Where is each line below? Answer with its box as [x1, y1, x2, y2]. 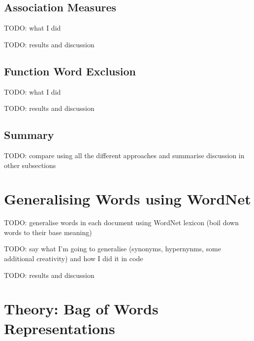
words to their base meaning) [4, 227, 92, 237]
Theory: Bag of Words [4, 299, 159, 319]
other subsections [4, 160, 56, 170]
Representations [4, 318, 115, 338]
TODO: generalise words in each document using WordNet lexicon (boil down [4, 217, 239, 228]
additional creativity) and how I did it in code [4, 253, 143, 264]
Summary [4, 127, 54, 142]
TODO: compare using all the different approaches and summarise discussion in [4, 150, 245, 160]
